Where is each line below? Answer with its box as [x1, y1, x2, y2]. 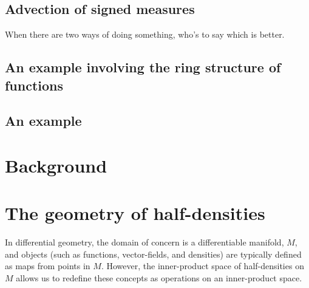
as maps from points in [5, 259, 90, 272]
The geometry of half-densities [5, 201, 265, 225]
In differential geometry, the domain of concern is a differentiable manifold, [5, 236, 284, 249]
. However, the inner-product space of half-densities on [101, 259, 304, 272]
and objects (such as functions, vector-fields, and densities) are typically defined [5, 247, 302, 260]
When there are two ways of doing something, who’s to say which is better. [5, 28, 285, 41]
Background [5, 153, 107, 177]
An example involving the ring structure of [5, 58, 281, 77]
